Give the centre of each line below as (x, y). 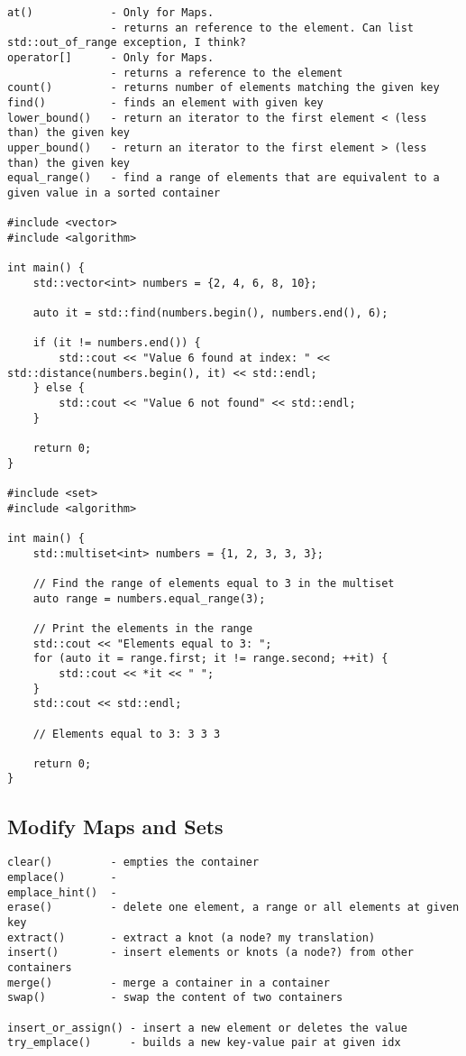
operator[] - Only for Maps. (111, 57)
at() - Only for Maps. (111, 13)
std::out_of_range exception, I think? (127, 43)
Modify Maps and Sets (115, 826)
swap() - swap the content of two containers (175, 998)
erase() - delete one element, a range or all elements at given (233, 908)
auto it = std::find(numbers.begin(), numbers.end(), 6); (210, 313)
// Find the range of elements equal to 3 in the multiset (214, 583)
